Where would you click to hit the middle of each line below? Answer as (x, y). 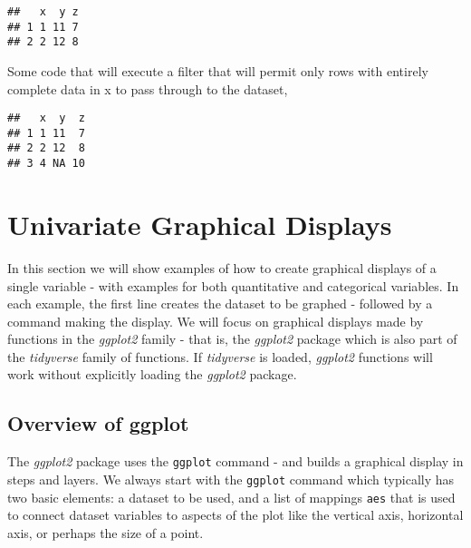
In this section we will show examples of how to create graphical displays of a (222, 267)
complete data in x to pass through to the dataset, (148, 88)
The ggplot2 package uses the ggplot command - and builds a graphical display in (235, 461)
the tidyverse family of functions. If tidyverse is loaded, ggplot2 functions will (220, 356)
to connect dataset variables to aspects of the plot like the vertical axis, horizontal (235, 515)
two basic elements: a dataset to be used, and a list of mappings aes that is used (231, 497)
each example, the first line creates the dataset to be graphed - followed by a (220, 303)
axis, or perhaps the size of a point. (106, 532)
